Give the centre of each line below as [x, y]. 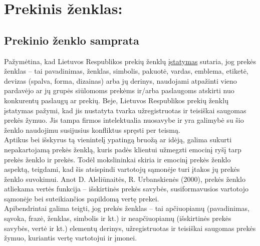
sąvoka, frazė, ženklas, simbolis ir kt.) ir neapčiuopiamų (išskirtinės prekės [118, 218]
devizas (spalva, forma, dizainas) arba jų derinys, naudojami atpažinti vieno [120, 80]
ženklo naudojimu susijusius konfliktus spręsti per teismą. [92, 130]
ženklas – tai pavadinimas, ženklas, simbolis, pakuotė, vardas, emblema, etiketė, [126, 71]
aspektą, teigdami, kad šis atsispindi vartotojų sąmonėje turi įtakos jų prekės [122, 169]
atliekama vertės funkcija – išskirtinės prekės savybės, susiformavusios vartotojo [126, 189]
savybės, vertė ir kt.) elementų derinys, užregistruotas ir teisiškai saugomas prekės [130, 228]
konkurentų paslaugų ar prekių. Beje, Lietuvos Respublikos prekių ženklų [116, 100]
